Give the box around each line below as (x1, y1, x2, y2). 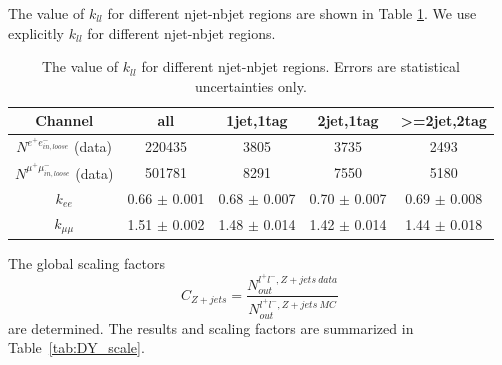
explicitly (8, 22, 65, 43)
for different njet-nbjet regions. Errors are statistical (141, 56, 460, 77)
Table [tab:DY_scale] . (8, 337, 145, 358)
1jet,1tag (226, 110, 288, 131)
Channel (35, 110, 94, 131)
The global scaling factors (8, 252, 165, 273)
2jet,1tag (317, 110, 379, 131)
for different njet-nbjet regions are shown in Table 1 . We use (107, 3, 477, 23)
